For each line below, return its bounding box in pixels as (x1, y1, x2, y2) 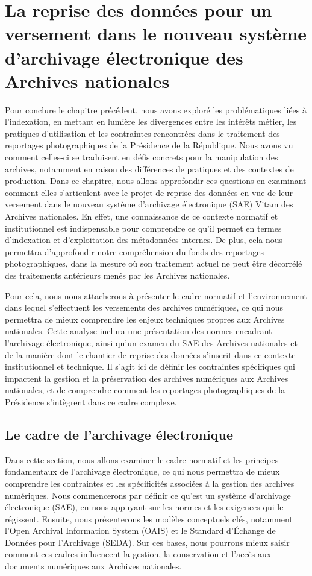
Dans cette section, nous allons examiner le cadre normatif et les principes (5, 453, 279, 466)
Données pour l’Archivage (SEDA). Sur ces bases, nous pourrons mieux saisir (5, 536, 290, 548)
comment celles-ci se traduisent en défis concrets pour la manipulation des (5, 151, 278, 163)
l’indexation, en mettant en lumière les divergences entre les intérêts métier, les (5, 115, 297, 128)
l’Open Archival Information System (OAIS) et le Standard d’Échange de (5, 524, 276, 537)
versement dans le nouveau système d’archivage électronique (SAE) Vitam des (5, 198, 293, 210)
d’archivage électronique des (5, 45, 243, 69)
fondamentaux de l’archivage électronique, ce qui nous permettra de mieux (5, 465, 280, 478)
